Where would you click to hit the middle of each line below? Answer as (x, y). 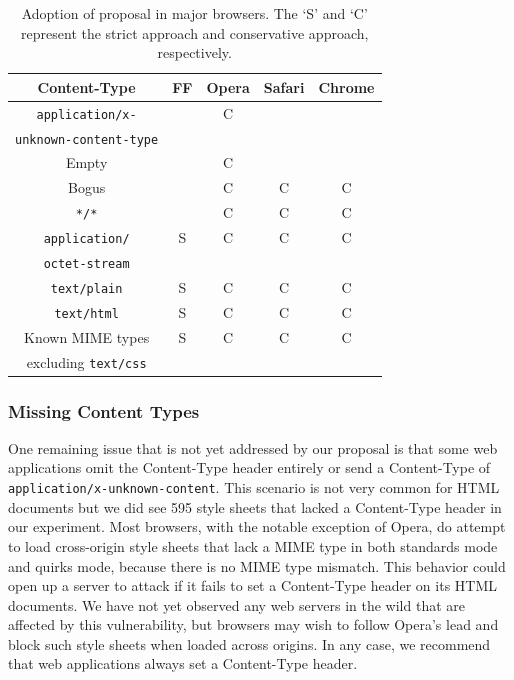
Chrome (346, 86)
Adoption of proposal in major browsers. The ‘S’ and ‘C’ (194, 13)
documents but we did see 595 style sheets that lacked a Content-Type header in (255, 506)
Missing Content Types (104, 410)
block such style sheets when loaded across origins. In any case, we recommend (249, 643)
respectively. (194, 52)
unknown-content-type (87, 139)
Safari (284, 86)
